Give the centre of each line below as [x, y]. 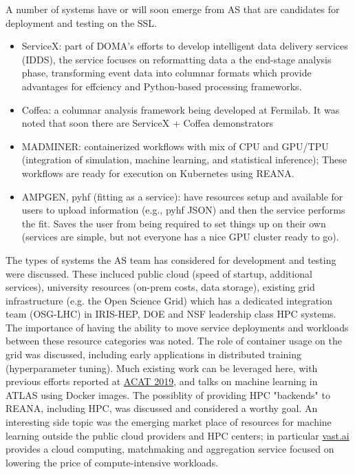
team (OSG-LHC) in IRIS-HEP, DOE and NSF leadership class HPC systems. [171, 314]
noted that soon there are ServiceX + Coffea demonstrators [147, 123]
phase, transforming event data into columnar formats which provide [166, 73]
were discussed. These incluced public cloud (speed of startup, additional [159, 273]
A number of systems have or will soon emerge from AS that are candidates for [173, 9]
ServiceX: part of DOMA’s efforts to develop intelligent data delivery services [185, 46]
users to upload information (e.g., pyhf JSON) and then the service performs [183, 210]
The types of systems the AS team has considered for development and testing [171, 259]
